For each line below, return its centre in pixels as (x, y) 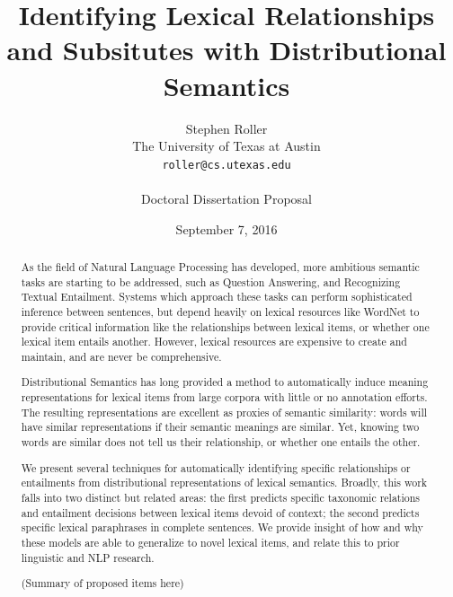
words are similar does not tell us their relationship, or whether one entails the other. (221, 442)
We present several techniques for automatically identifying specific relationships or (216, 467)
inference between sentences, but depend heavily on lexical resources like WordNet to (220, 311)
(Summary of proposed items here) (102, 583)
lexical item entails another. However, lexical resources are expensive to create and (214, 342)
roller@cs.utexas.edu (226, 165)
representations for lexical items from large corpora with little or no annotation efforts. (224, 397)
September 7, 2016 (226, 228)
